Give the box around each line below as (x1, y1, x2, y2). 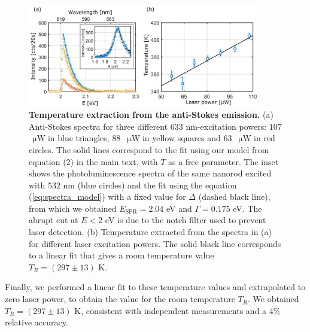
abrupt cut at (29, 214, 78, 226)
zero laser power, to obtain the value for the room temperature (5, 293, 235, 305)
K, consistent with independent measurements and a (74, 304, 267, 316)
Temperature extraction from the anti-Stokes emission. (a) (29, 108, 273, 121)
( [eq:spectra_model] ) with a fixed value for (29, 190, 186, 203)
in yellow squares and (142, 132, 221, 144)
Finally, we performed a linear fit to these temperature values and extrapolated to (5, 281, 306, 293)
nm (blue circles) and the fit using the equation (63, 178, 237, 191)
